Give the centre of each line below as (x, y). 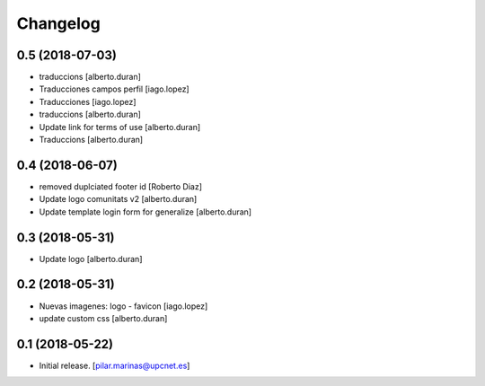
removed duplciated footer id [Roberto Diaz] (120, 186)
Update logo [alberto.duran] (91, 259)
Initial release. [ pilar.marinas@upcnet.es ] (115, 365)
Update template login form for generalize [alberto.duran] (145, 212)
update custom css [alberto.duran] (103, 318)
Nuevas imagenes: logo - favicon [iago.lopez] (123, 306)
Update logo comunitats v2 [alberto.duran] (118, 199)
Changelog (58, 23)
